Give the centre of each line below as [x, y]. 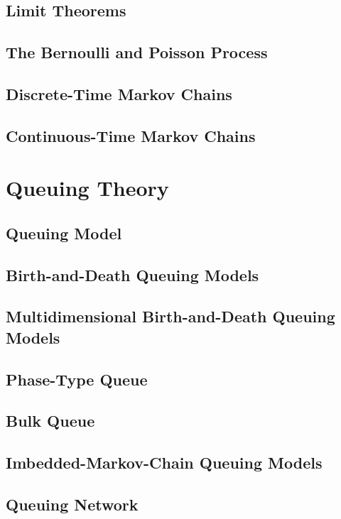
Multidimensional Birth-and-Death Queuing [170, 316]
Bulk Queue [50, 421]
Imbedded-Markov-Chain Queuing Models [164, 463]
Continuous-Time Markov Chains [131, 135]
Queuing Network [72, 504]
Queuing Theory [87, 188]
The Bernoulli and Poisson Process [137, 52]
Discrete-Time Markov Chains [119, 93]
